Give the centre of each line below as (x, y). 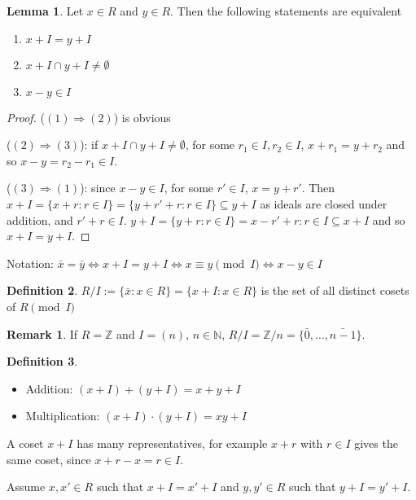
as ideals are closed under (324, 203)
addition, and (40, 219)
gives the (376, 443)
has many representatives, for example (172, 443)
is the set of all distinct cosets (335, 290)
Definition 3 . (42, 361)
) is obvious (142, 117)
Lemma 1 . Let (45, 11)
